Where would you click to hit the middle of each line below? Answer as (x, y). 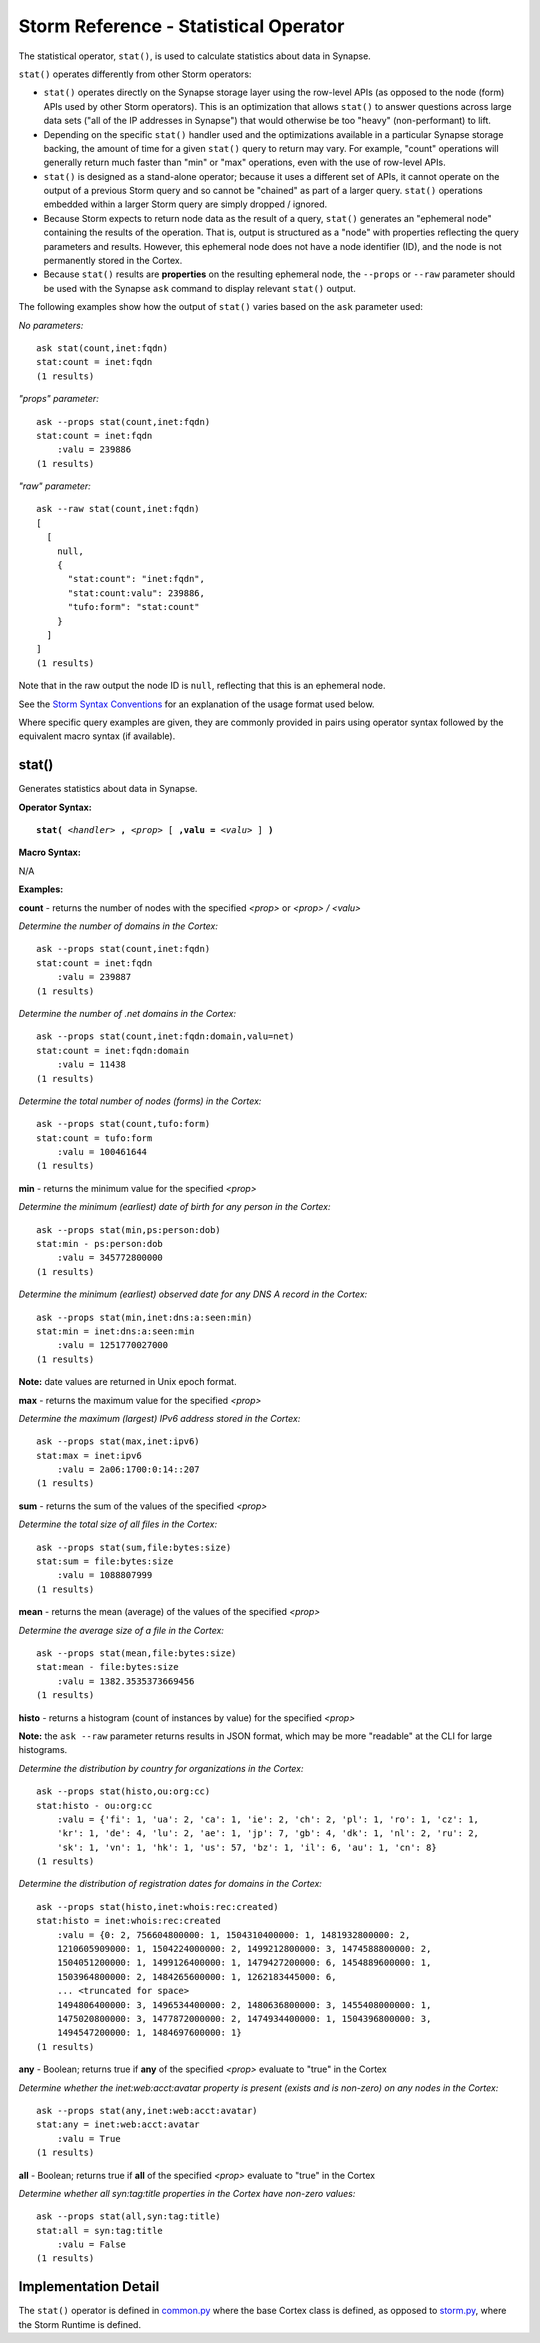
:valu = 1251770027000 (112, 1345)
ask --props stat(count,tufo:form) (123, 1124)
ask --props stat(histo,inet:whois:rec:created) (157, 1906)
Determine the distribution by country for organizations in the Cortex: (161, 1768)
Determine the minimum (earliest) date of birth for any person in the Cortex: (174, 1207)
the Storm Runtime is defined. (80, 2324)
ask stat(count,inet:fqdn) (102, 348)
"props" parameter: (58, 399)
